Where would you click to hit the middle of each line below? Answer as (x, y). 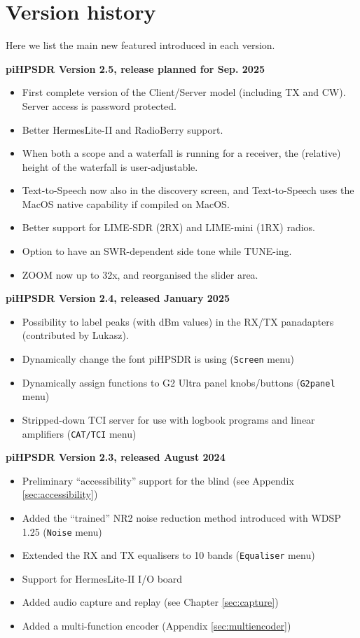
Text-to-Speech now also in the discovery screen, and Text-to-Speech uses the (188, 190)
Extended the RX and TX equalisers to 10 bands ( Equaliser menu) (168, 555)
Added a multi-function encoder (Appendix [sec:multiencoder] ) (157, 626)
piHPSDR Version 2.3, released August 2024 (116, 457)
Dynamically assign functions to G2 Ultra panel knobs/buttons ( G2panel (179, 382)
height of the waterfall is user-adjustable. (110, 166)
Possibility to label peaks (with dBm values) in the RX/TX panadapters (178, 321)
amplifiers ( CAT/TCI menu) (79, 433)
